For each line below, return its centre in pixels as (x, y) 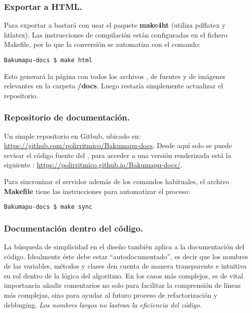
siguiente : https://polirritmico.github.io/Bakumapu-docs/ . (93, 165)
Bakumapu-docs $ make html (48, 60)
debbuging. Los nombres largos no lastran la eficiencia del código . (103, 304)
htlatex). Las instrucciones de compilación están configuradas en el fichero (116, 34)
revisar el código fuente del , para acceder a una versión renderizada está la (118, 155)
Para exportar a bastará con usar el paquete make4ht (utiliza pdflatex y (115, 25)
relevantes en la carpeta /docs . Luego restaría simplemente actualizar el (114, 86)
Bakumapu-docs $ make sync (48, 207)
